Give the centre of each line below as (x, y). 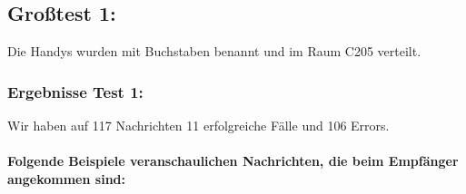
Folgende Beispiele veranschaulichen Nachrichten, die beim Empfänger (233, 161)
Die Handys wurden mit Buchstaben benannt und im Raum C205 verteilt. (214, 51)
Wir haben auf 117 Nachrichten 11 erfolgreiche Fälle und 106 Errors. (198, 126)
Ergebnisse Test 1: (75, 91)
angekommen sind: (66, 178)
